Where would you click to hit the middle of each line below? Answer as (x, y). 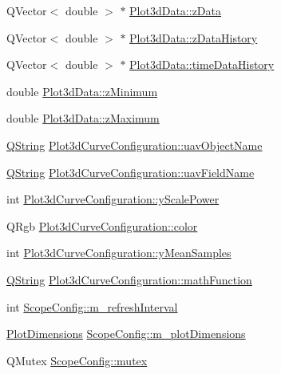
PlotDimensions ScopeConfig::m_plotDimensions (126, 334)
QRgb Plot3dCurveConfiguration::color (102, 225)
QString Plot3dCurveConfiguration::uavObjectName (135, 145)
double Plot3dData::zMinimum (82, 91)
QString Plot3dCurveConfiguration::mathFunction (129, 279)
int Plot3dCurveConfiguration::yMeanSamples (119, 253)
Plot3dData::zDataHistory (194, 37)
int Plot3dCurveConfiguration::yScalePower (113, 199)
